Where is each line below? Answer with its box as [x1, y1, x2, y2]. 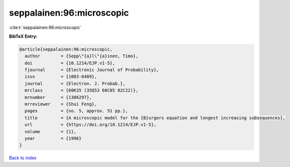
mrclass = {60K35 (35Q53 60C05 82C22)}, [24, 88, 139, 93]
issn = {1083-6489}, [24, 74, 97, 79]
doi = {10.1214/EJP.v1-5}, [24, 60, 115, 66]
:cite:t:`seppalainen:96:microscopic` [9, 24, 82, 30]
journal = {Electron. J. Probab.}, [24, 81, 126, 86]
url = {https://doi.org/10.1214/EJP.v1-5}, [24, 122, 157, 127]
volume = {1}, [24, 129, 77, 134]
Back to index [9, 155, 37, 161]
